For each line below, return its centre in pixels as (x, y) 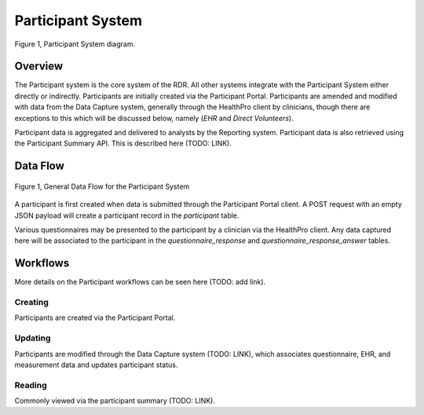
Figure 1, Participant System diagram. (75, 44)
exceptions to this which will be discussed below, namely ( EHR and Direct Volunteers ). (154, 118)
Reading (31, 385)
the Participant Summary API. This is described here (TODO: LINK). (123, 143)
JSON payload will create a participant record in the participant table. (127, 215)
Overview (39, 66)
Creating (31, 303)
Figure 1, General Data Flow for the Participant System (102, 186)
